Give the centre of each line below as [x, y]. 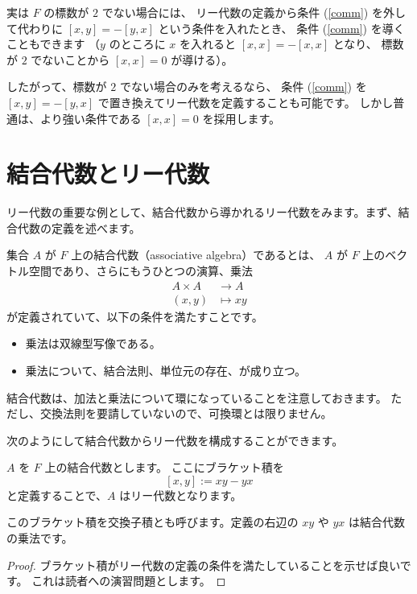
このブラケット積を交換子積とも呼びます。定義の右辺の [153, 522]
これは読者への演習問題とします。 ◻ [129, 581]
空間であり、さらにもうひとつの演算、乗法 [140, 271]
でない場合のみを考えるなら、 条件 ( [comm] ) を [243, 87]
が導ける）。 [202, 59]
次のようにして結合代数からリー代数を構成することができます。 [175, 440]
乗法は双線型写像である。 [93, 343]
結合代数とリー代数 [108, 173]
